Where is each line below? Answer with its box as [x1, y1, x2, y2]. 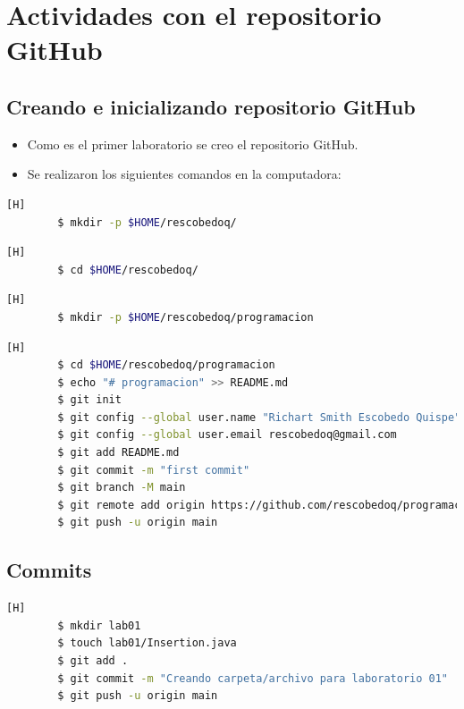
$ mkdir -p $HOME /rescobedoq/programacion [57, 310, 314, 324]
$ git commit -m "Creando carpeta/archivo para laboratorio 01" [57, 671, 449, 685]
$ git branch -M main [57, 481, 186, 494]
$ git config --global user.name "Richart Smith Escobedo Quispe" [57, 410, 461, 424]
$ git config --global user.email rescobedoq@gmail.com [57, 428, 397, 442]
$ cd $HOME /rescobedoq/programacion [57, 359, 275, 372]
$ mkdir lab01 [57, 619, 141, 632]
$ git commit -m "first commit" [57, 463, 250, 477]
